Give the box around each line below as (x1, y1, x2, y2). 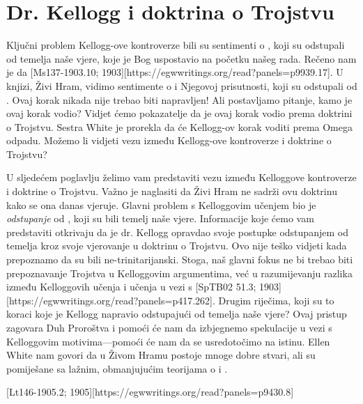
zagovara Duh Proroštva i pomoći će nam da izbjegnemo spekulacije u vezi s (6, 320, 332, 334)
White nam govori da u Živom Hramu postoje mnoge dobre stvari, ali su (6, 348, 316, 362)
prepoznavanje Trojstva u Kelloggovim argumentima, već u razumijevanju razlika (6, 265, 353, 280)
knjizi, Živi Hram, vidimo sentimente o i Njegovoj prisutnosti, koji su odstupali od (6, 78, 357, 93)
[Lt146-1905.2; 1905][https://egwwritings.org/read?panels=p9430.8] (6, 384, 294, 399)
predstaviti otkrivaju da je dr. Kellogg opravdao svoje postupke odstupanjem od (6, 224, 348, 239)
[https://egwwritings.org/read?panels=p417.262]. (6, 293, 215, 307)
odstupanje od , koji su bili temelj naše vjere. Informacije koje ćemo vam (6, 211, 314, 226)
